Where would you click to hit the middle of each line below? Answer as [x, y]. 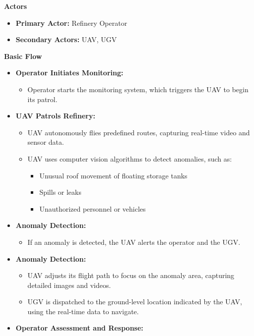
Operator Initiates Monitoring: [69, 73]
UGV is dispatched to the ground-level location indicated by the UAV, [135, 302]
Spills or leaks [60, 192]
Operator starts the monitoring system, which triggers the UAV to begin [138, 89]
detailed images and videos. [69, 285]
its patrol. [42, 99]
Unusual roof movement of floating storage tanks [113, 175]
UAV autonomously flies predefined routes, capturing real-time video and [139, 132]
